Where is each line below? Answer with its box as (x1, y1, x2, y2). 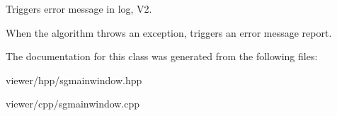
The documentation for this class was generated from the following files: (6, 49, 318, 64)
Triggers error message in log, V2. (6, 1, 152, 16)
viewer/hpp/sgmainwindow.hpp (6, 72, 142, 87)
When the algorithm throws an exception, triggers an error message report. (6, 25, 332, 40)
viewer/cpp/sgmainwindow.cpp (6, 96, 140, 111)
